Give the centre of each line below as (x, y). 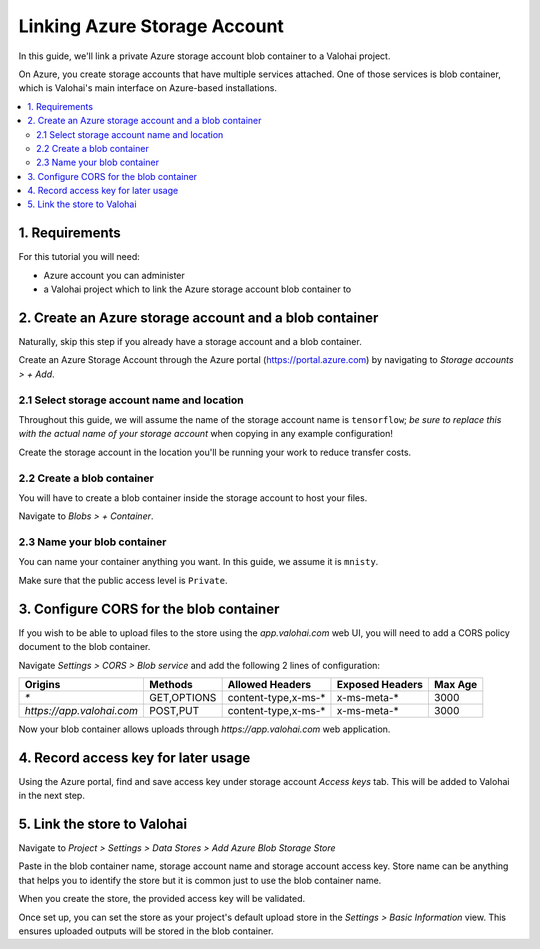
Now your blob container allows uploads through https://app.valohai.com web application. (204, 729)
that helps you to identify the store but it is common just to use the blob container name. (200, 880)
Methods (171, 684)
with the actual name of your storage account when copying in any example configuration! (206, 434)
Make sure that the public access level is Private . (123, 580)
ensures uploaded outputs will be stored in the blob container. (146, 931)
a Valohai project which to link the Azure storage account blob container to (197, 289)
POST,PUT (174, 710)
